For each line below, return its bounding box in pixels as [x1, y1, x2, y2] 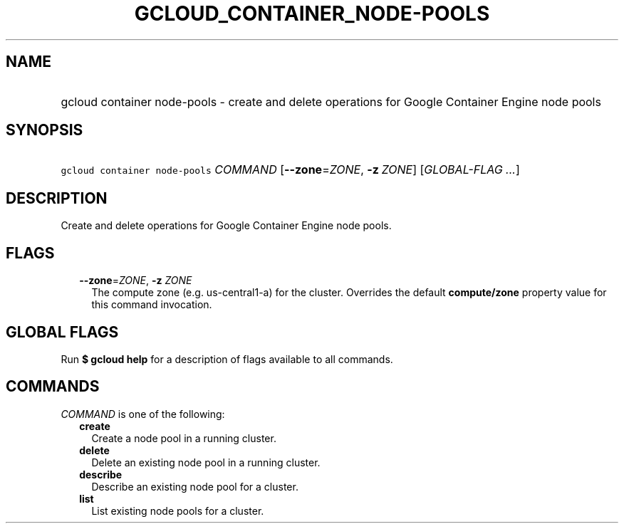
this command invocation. [91, 298, 212, 311]
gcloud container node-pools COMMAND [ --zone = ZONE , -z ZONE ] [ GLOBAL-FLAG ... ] [61, 162, 520, 177]
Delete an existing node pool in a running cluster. [91, 456, 321, 468]
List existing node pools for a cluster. [91, 504, 264, 517]
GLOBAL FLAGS [6, 323, 119, 341]
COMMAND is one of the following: [61, 407, 225, 420]
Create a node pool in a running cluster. [91, 431, 276, 444]
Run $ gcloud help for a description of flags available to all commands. [61, 352, 393, 365]
